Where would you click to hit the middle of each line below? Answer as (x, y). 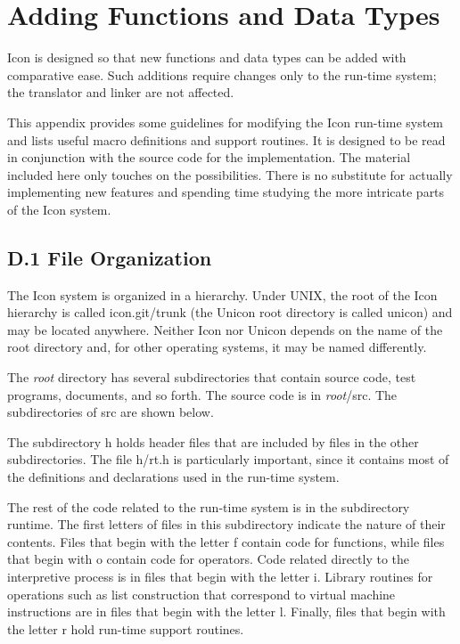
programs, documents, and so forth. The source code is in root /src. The (202, 394)
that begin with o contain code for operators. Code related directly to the (209, 559)
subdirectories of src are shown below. (111, 412)
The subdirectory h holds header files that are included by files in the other (213, 441)
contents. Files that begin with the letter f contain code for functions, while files (226, 541)
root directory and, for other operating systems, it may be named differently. (217, 347)
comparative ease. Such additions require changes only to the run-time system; (222, 74)
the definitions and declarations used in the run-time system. (173, 477)
